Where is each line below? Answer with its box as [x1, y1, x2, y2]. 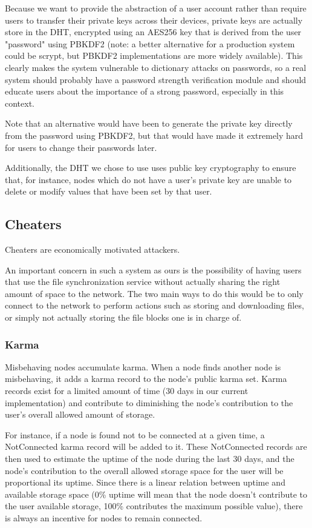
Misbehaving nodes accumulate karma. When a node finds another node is [5, 360, 281, 373]
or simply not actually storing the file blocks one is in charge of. [5, 311, 242, 324]
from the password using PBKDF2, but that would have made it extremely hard [5, 129, 304, 141]
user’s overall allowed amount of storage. [5, 408, 155, 421]
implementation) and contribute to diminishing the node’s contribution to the [5, 396, 293, 409]
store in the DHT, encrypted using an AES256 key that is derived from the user [5, 25, 302, 38]
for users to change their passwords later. [5, 141, 157, 153]
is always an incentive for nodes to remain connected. [5, 512, 203, 524]
